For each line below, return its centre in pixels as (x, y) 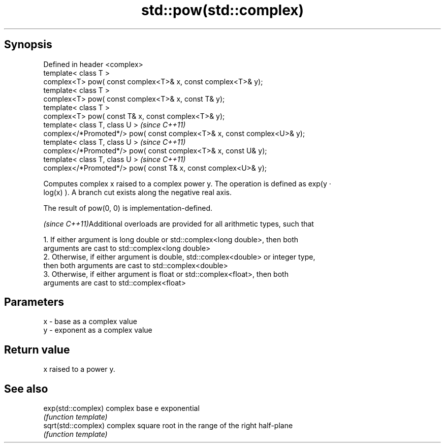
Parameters (34, 302)
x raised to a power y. (79, 369)
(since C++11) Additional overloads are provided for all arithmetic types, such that (179, 223)
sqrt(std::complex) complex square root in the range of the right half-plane (168, 426)
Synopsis (28, 45)
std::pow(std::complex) (222, 10)
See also (26, 389)
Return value (37, 349)
